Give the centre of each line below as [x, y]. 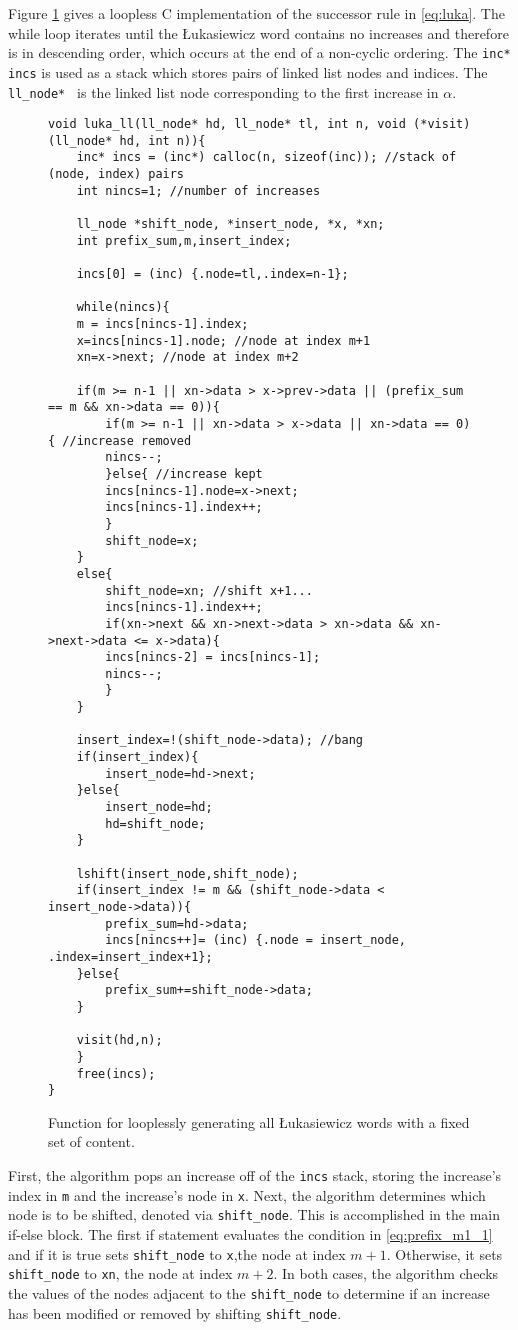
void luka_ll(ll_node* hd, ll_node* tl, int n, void [227, 124]
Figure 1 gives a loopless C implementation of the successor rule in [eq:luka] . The [256, 13]
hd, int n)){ [162, 140]
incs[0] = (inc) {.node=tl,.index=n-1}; [212, 274]
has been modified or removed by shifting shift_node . [175, 1312]
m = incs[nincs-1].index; [162, 324]
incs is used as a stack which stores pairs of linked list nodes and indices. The [248, 71]
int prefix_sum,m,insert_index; [184, 240]
